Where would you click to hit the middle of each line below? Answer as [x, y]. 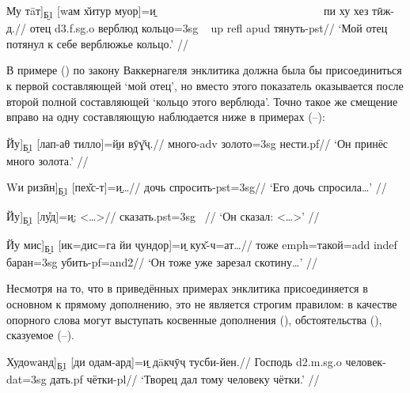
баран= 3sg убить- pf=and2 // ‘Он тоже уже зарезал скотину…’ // [162, 261]
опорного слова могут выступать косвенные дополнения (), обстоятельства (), [194, 319]
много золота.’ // [47, 160]
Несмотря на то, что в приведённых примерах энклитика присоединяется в [187, 288]
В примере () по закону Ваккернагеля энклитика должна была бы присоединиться [204, 70]
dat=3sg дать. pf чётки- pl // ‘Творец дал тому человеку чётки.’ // [163, 378]
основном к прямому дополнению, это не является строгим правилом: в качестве [202, 303]
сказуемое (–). [40, 335]
